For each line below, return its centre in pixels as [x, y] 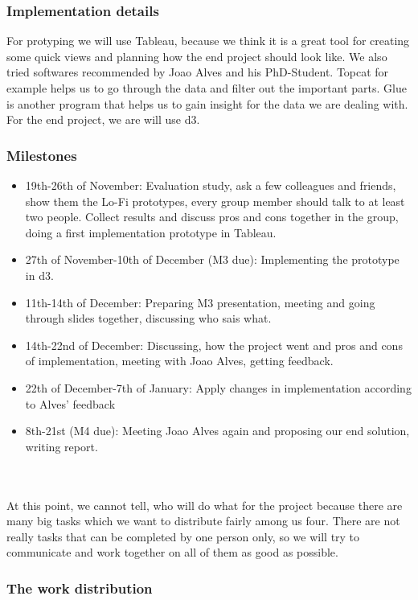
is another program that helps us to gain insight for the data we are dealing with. [207, 103]
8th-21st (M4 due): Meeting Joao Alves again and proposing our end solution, [217, 431]
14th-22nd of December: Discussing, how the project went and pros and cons [214, 345]
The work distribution [80, 588]
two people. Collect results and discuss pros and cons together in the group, [212, 217]
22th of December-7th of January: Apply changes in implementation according [218, 387]
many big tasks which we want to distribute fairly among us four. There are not [203, 521]
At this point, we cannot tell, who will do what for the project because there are [205, 505]
